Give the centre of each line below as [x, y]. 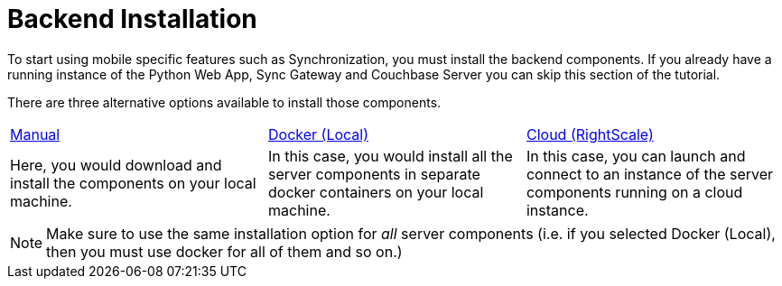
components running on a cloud [634, 192]
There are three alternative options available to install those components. [224, 102]
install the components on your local [133, 183]
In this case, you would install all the [390, 156]
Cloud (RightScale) [590, 134]
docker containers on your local [376, 192]
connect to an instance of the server [650, 174]
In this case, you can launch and [636, 156]
